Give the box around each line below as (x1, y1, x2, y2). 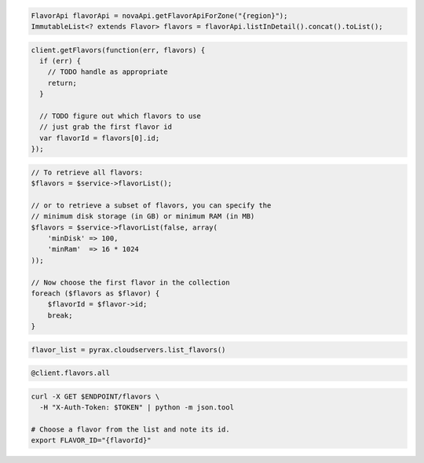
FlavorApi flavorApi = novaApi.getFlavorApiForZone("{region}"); (31, 11, 288, 20)
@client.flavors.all (31, 369, 110, 377)
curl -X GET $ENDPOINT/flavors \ (31, 391, 160, 401)
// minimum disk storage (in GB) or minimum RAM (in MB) (31, 212, 255, 221)
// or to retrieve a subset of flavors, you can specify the (31, 200, 272, 210)
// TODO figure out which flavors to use (39, 111, 202, 120)
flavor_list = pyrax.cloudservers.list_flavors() (31, 345, 226, 354)
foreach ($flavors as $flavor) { (31, 288, 160, 298)
